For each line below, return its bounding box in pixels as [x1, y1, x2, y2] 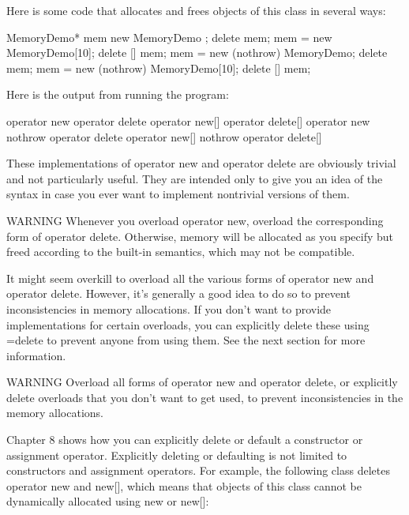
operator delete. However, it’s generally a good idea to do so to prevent [6, 285, 351, 302]
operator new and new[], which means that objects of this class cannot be [6, 477, 362, 494]
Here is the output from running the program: [6, 86, 229, 103]
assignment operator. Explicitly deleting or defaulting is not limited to [6, 446, 347, 463]
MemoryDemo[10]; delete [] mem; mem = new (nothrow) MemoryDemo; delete [6, 44, 388, 61]
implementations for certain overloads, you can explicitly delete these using [6, 316, 370, 333]
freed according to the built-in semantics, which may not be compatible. [6, 243, 355, 260]
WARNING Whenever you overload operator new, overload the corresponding [6, 212, 384, 228]
